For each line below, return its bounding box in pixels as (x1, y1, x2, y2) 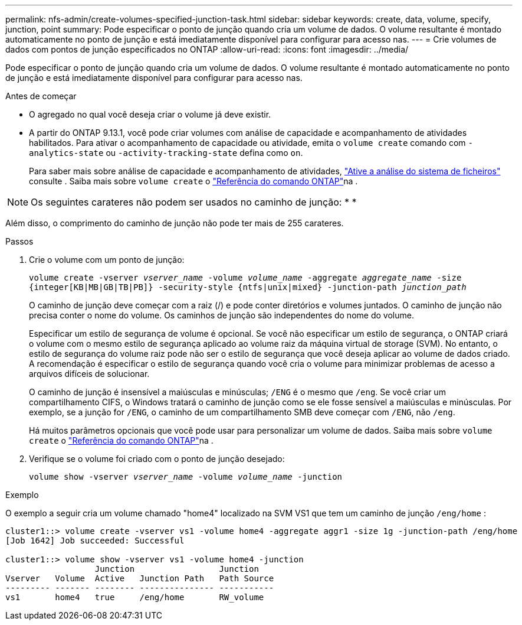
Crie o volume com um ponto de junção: (29, 255, 185, 265)
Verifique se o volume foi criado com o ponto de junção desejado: (29, 454, 285, 464)
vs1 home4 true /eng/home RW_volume (5, 593, 264, 602)
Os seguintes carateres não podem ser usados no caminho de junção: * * (31, 196, 357, 208)
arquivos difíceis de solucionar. (29, 369, 150, 379)
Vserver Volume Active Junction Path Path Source (5, 574, 274, 583)
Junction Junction (94, 564, 259, 574)
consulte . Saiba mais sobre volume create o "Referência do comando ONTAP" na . (29, 176, 358, 186)
